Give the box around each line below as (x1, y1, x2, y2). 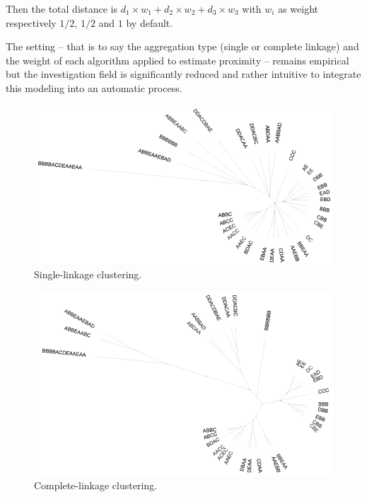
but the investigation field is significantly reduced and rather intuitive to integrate (6, 67, 361, 81)
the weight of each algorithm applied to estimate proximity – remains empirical (6, 52, 349, 67)
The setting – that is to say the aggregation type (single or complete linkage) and (6, 39, 359, 54)
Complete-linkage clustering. (34, 478, 157, 493)
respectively (6, 15, 57, 30)
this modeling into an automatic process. (6, 80, 182, 95)
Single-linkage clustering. (34, 266, 142, 281)
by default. (126, 15, 173, 30)
